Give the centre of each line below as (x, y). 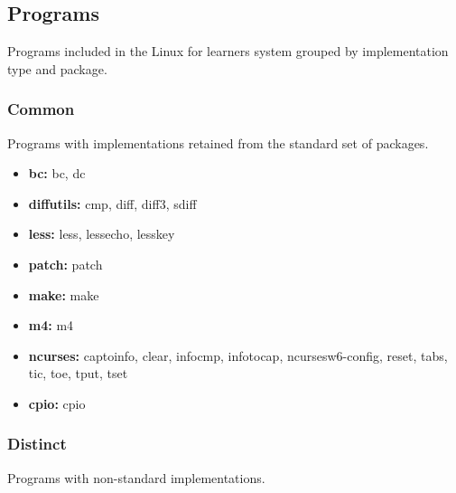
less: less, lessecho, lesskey (102, 234)
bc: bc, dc (57, 173)
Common (41, 109)
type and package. (57, 68)
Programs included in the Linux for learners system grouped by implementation (228, 51)
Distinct (37, 444)
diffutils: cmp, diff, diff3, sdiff (112, 203)
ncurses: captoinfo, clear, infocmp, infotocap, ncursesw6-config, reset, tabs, (238, 355)
